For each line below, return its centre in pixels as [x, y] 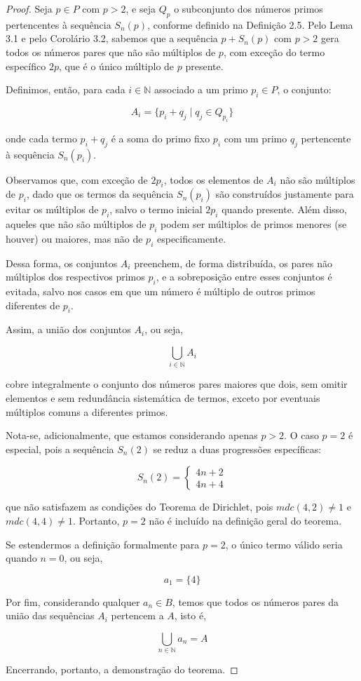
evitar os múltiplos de [52, 209]
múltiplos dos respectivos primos [75, 277]
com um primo [256, 138]
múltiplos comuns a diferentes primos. [87, 411]
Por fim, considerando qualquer [73, 601]
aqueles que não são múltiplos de [76, 224]
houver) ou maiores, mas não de [74, 238]
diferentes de [33, 305]
